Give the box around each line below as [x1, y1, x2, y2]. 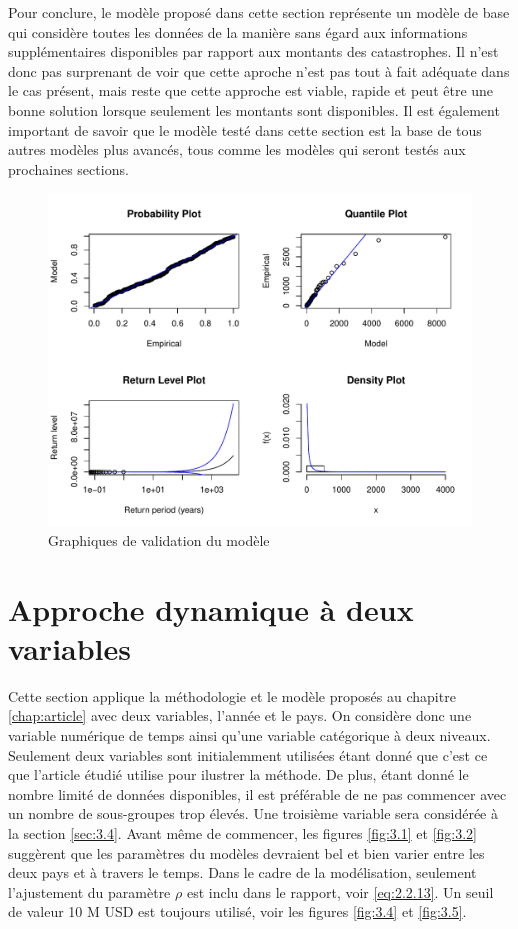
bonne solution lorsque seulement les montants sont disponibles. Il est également [8, 99, 500, 120]
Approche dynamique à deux [8, 588, 414, 629]
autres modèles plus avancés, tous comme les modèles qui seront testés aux [8, 139, 466, 160]
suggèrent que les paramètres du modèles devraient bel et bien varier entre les [8, 842, 485, 863]
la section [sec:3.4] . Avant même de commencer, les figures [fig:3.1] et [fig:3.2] [8, 822, 477, 843]
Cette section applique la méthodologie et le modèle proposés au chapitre [8, 685, 456, 706]
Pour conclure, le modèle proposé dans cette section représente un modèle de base [8, 2, 510, 22]
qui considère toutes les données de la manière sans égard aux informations [8, 21, 468, 42]
